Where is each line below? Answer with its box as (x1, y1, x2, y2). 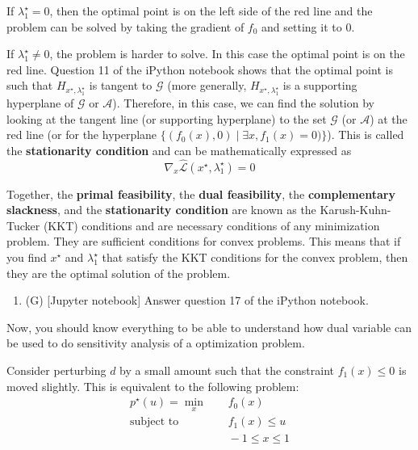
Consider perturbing (6, 362, 107, 379)
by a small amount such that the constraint (119, 362, 334, 379)
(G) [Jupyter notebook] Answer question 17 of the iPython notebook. (25, 292, 369, 309)
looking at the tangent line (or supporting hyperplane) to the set (6, 110, 327, 127)
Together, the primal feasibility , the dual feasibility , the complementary (6, 185, 395, 202)
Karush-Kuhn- (320, 201, 391, 218)
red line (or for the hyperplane (6, 126, 157, 143)
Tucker (6, 217, 40, 233)
